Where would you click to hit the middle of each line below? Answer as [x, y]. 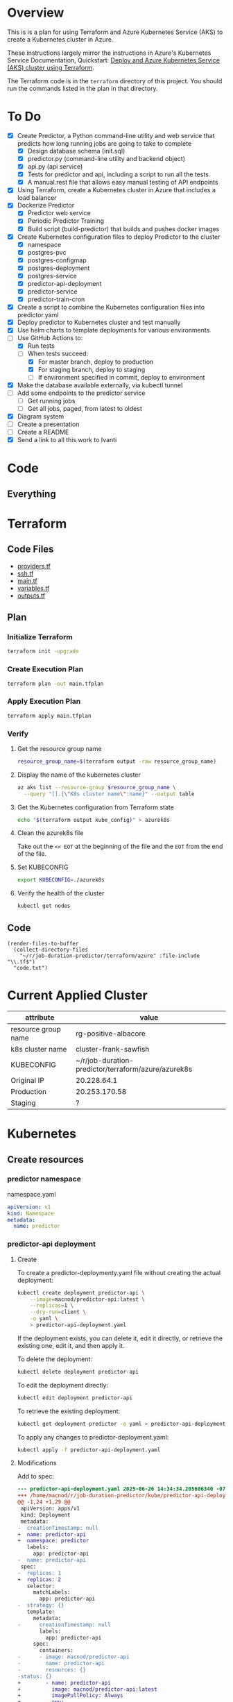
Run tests [41, 346]
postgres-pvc [47, 252]
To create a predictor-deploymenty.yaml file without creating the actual [119, 1272]
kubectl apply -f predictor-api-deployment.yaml [89, 1450]
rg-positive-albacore [111, 1034]
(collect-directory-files [51, 950]
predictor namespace [44, 1179]
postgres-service [52, 276]
